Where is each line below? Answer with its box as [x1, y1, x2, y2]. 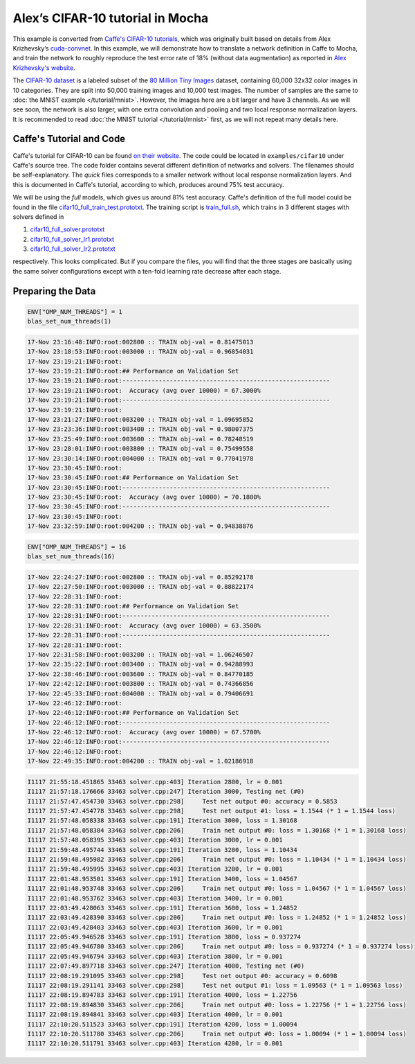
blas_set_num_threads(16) [27, 553, 116, 560]
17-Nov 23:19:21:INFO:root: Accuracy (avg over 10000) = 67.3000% [27, 387, 261, 394]
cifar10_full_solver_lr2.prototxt [30, 245, 116, 253]
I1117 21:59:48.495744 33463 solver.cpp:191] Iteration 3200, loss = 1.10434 [27, 846, 297, 853]
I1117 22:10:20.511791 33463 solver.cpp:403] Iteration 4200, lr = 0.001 [27, 1040, 283, 1047]
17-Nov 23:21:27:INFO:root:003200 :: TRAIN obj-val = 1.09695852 [27, 416, 254, 423]
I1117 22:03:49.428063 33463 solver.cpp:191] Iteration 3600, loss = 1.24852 [27, 904, 297, 912]
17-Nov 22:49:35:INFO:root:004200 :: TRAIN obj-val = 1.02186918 [27, 757, 254, 765]
